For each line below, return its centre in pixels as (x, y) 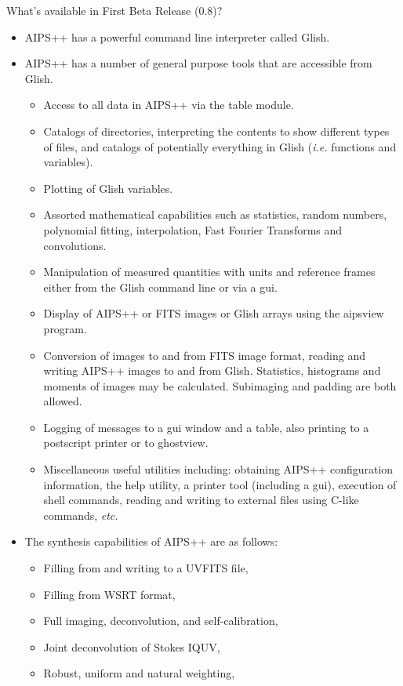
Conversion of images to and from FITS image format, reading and (204, 355)
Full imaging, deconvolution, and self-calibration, (161, 621)
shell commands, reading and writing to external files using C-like (201, 500)
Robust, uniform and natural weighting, (139, 673)
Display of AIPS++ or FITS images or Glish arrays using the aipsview (214, 313)
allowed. (63, 401)
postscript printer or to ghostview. (126, 443)
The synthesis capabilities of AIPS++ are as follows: (151, 541)
